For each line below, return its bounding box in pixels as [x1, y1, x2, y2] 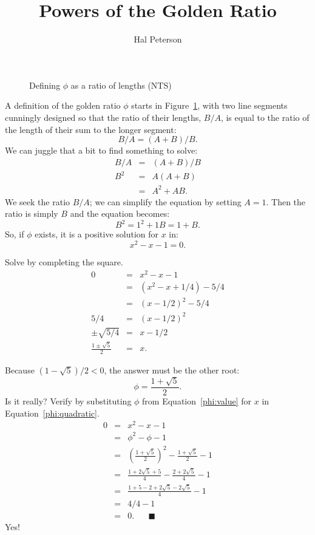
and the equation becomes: [70, 207, 170, 220]
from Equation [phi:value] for [142, 394, 252, 407]
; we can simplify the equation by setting [89, 195, 242, 208]
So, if [5, 228, 24, 240]
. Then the [266, 195, 306, 208]
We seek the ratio [5, 195, 70, 208]
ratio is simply [5, 207, 58, 220]
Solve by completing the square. [5, 256, 123, 268]
